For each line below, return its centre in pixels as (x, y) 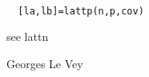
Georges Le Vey (45, 63)
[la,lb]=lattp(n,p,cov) (81, 11)
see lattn (28, 36)
